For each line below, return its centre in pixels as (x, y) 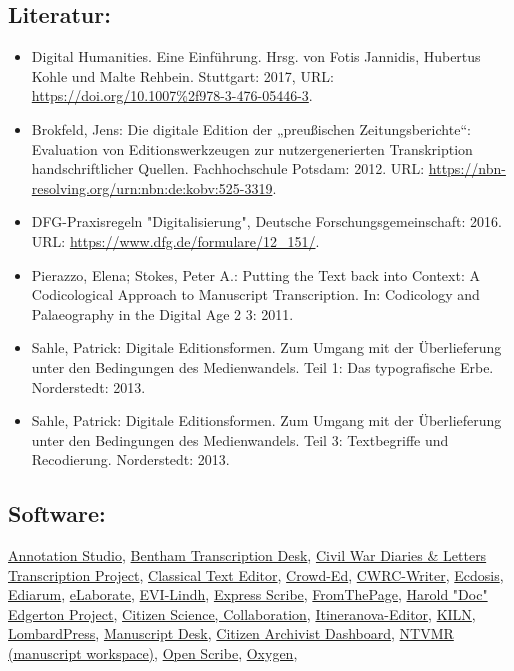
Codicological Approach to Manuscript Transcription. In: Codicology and (255, 294)
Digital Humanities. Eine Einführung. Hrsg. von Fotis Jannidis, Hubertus (256, 56)
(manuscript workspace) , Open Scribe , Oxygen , (153, 653)
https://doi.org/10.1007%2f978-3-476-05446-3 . (172, 95)
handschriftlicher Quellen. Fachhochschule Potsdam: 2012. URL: (228, 168)
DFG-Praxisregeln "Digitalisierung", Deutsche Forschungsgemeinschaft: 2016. (266, 221)
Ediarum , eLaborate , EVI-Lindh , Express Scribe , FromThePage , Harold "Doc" (248, 594)
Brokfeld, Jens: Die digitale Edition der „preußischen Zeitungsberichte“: (251, 128)
